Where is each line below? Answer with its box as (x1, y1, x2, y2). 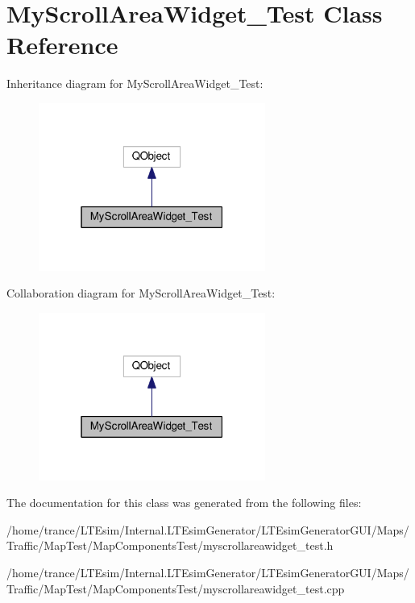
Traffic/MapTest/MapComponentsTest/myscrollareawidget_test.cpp (6, 580, 345, 597)
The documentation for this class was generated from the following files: (6, 494, 362, 511)
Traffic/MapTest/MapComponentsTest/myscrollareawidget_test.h (6, 537, 334, 554)
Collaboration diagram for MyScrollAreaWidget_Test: (6, 285, 276, 301)
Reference (6, 28, 118, 61)
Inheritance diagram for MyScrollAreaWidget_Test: (6, 75, 264, 92)
